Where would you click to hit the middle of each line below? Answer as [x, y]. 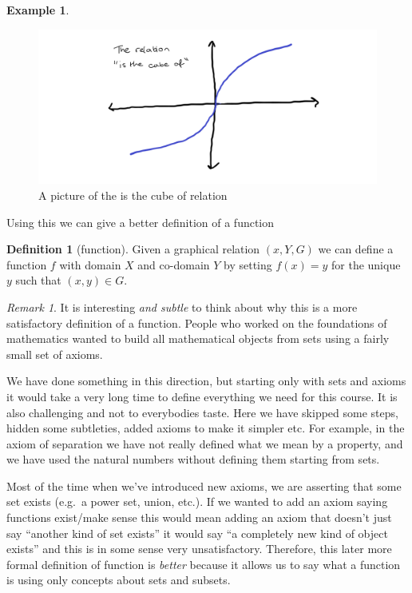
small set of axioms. [55, 354]
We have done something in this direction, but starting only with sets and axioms [206, 381]
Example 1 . [38, 10]
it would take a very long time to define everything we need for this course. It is [202, 396]
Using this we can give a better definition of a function [141, 222]
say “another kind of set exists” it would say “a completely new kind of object [197, 533]
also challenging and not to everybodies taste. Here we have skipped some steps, [202, 412]
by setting [248, 264]
